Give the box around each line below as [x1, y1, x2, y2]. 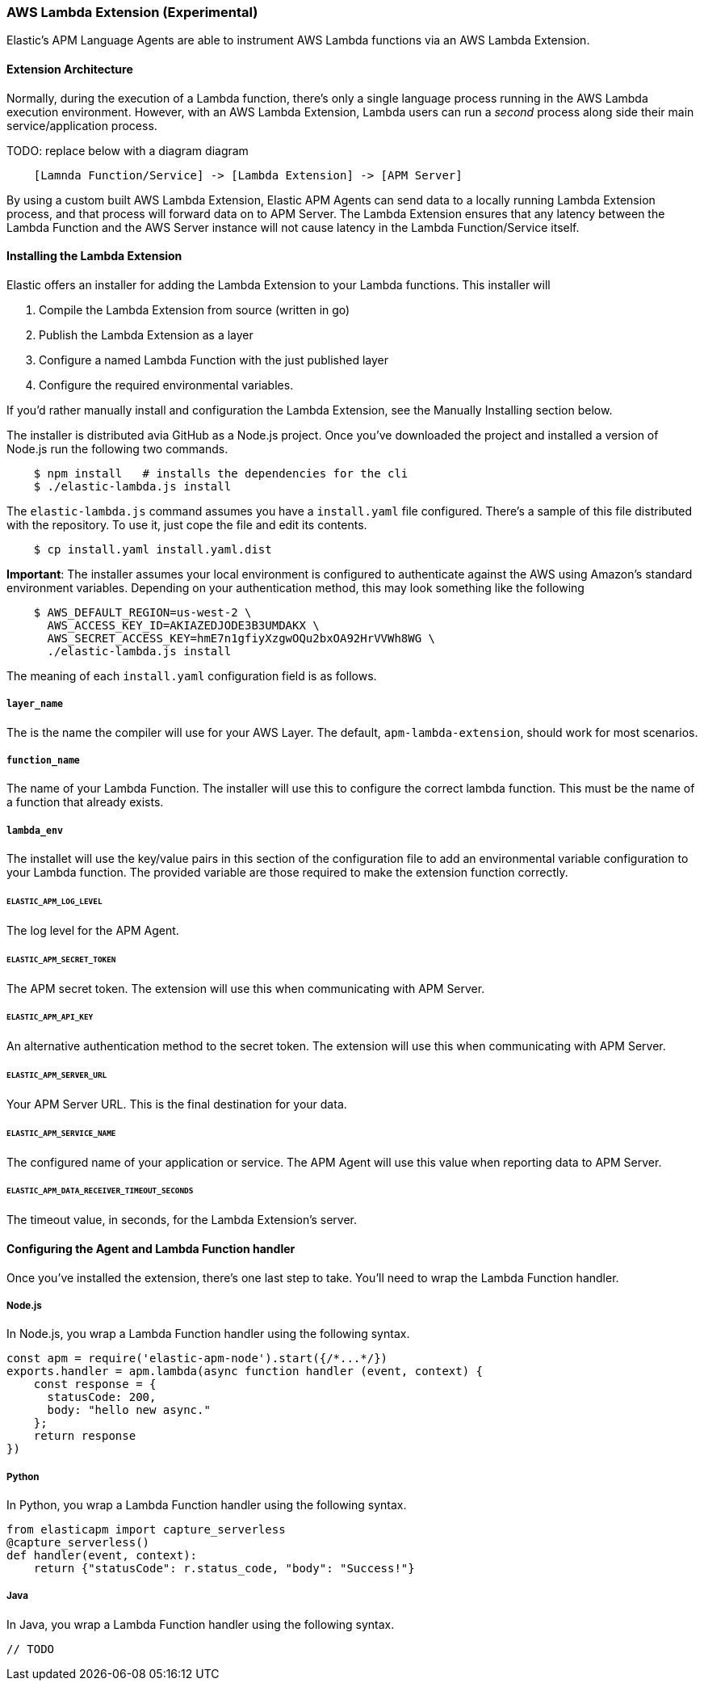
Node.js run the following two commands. [6, 441, 228, 456]
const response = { [33, 1378, 157, 1391]
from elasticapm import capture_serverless [6, 1523, 286, 1537]
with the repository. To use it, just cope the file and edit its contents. [6, 517, 367, 532]
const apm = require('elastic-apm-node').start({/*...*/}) [6, 1352, 388, 1365]
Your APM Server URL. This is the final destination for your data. [6, 1096, 347, 1111]
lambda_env [6, 824, 63, 836]
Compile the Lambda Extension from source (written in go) [39, 302, 350, 317]
